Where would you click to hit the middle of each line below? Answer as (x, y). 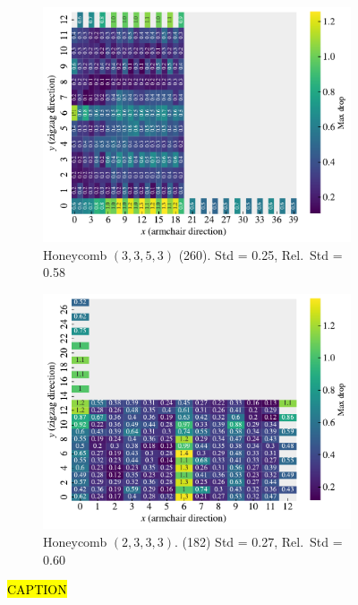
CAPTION (37, 589)
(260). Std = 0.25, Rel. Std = (260, 254)
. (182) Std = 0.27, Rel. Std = (259, 541)
